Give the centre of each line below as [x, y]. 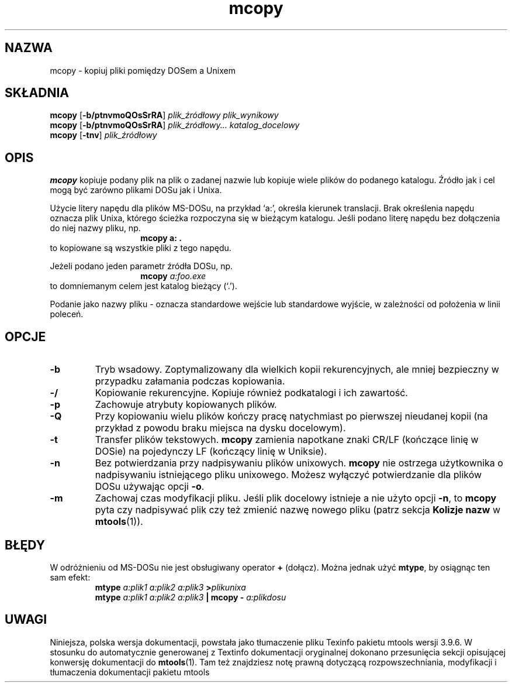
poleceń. [67, 314]
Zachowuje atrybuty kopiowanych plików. [186, 405]
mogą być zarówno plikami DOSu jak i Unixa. [136, 190]
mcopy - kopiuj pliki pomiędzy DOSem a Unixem [143, 70]
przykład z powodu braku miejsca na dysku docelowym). [220, 428]
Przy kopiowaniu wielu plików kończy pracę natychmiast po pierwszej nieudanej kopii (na [291, 416]
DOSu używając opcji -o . [150, 487]
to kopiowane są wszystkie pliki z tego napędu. [141, 248]
